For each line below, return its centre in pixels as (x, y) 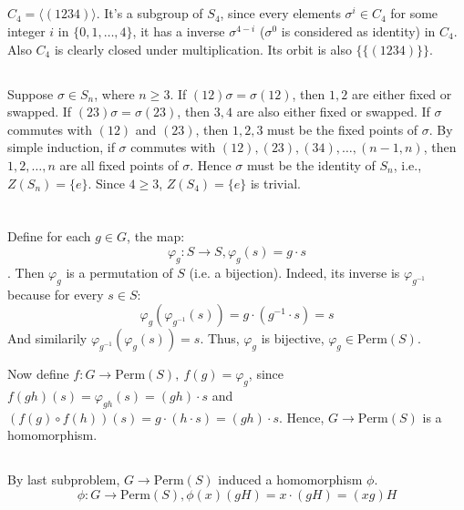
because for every (56, 294)
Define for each (49, 236)
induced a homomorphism (290, 479)
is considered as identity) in (358, 31)
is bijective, (293, 338)
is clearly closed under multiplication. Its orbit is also (203, 49)
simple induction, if (61, 147)
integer (26, 31)
